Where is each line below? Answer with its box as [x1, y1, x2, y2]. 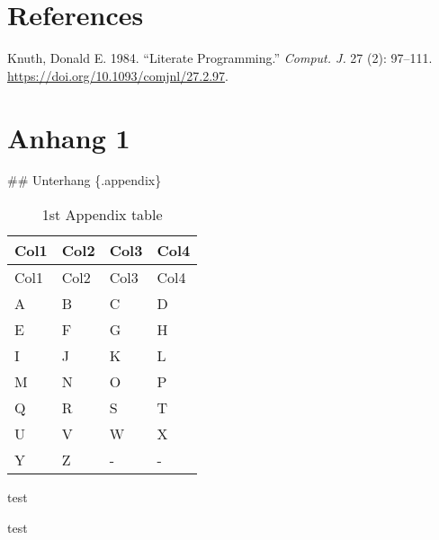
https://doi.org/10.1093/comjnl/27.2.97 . [7, 66, 228, 84]
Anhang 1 [7, 119, 130, 155]
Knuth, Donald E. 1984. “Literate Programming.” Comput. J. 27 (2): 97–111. [7, 49, 433, 67]
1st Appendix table [41, 204, 163, 226]
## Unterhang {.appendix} [7, 171, 162, 190]
